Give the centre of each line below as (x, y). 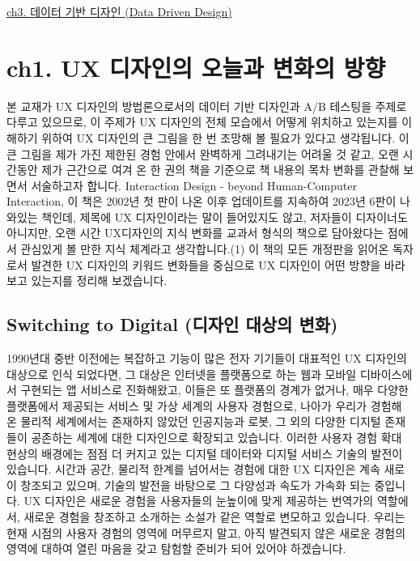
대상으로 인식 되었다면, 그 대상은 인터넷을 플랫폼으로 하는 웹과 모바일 (182, 374)
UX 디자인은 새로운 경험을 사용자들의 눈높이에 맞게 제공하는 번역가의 (199, 501)
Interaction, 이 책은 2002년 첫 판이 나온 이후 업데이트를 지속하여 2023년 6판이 (202, 201)
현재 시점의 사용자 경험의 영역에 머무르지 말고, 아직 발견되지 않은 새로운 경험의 (206, 532)
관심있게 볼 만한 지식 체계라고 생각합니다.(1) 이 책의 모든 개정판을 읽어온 (205, 249)
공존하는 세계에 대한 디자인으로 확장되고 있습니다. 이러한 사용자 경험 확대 (216, 438)
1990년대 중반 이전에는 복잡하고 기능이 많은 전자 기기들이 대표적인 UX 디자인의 (207, 358)
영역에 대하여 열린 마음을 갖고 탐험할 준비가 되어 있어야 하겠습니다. (176, 548)
